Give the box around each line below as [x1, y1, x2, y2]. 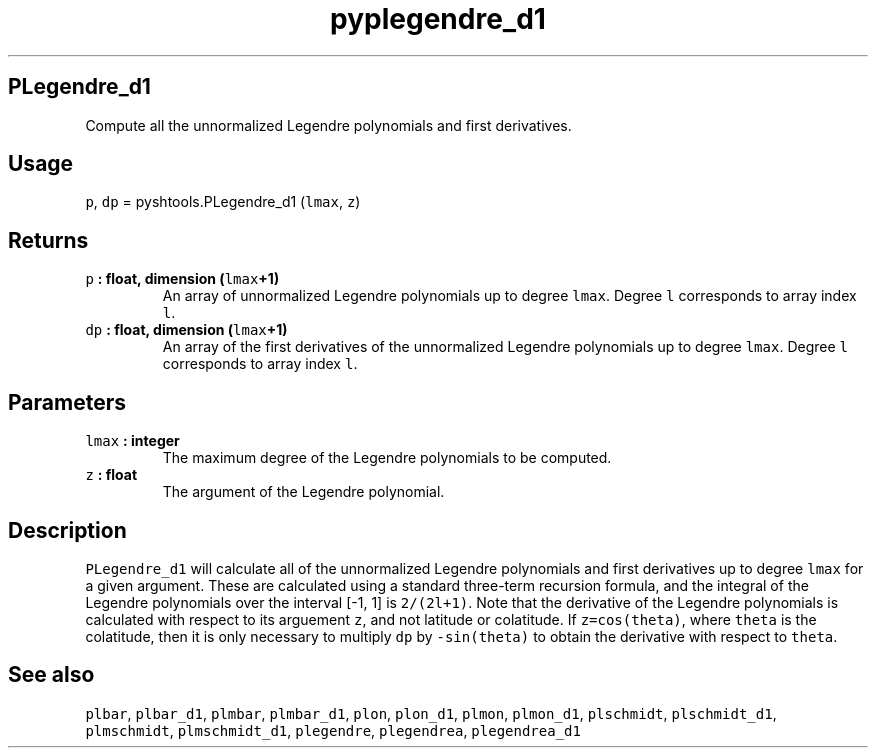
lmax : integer [85, 432, 180, 450]
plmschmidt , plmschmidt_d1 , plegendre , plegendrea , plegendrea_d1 [85, 721, 581, 739]
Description [8, 517, 127, 543]
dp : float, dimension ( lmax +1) [85, 321, 288, 339]
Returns [8, 227, 89, 253]
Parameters [8, 389, 126, 415]
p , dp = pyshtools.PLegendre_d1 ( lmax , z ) [85, 193, 361, 211]
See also [8, 662, 95, 688]
